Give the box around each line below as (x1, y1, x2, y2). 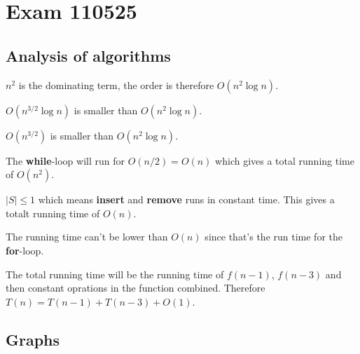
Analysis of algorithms (6, 44, 171, 66)
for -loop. (6, 243, 44, 257)
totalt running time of (6, 205, 100, 220)
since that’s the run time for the (205, 229, 342, 244)
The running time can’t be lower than (6, 229, 168, 244)
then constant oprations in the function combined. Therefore (6, 280, 265, 295)
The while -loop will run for (6, 153, 125, 168)
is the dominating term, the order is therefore (18, 77, 214, 92)
